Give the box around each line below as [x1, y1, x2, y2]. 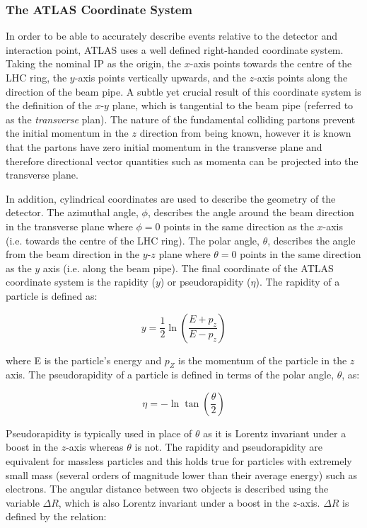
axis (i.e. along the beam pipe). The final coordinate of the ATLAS [42, 260, 334, 275]
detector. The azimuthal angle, [6, 205, 139, 220]
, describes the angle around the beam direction [147, 205, 354, 220]
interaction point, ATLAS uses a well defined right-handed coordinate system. [6, 42, 344, 57]
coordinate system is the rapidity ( [6, 274, 156, 289]
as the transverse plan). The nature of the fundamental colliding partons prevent [6, 111, 356, 126]
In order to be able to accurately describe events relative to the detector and [6, 28, 337, 43]
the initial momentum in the [6, 125, 129, 140]
